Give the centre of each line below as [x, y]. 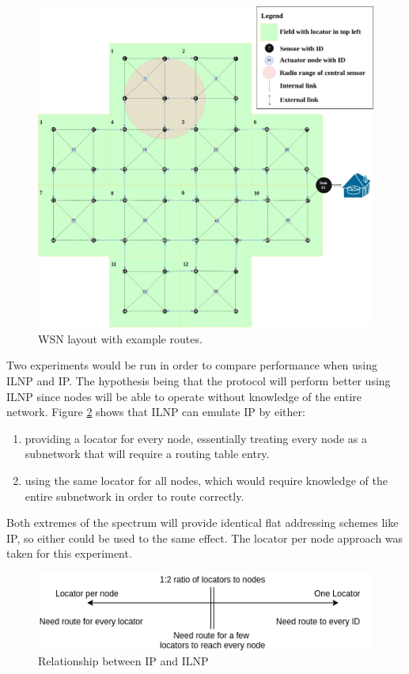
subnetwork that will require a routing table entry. [147, 454]
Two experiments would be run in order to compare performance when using [192, 365]
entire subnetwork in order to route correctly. [134, 496]
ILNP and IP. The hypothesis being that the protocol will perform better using [199, 380]
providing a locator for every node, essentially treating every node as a [196, 438]
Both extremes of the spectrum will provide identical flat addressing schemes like [203, 523]
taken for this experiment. [69, 553]
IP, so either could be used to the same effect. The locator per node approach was [205, 538]
